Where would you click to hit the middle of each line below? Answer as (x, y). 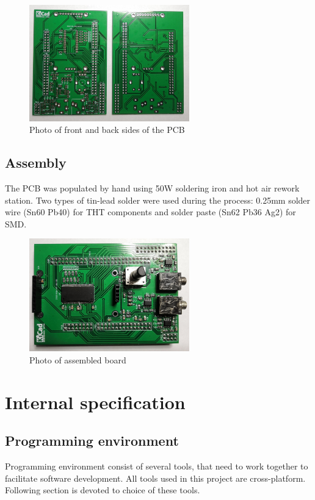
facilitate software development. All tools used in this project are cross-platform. (155, 478)
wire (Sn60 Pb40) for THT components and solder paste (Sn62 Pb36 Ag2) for (150, 212)
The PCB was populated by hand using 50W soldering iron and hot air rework (152, 188)
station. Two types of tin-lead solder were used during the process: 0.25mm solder (158, 200)
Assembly (36, 162)
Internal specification (95, 402)
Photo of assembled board (78, 359)
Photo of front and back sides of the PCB (107, 130)
